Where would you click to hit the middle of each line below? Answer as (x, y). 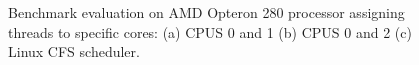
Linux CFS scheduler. (74, 51)
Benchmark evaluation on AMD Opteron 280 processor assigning (206, 12)
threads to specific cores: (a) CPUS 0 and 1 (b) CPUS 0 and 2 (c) (210, 31)
